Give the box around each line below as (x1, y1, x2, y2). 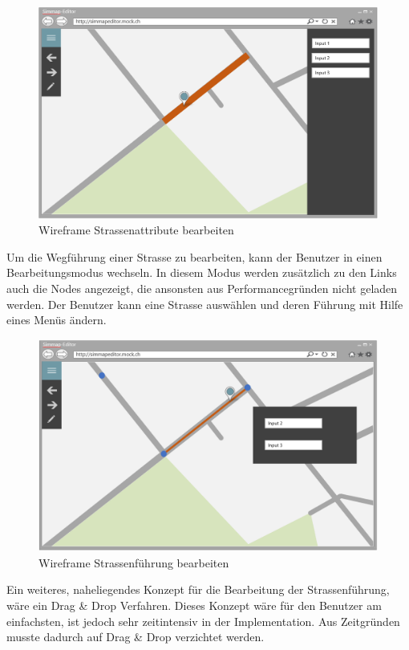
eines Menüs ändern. (6, 311, 107, 328)
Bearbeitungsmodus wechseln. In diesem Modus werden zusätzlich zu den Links (6, 264, 397, 281)
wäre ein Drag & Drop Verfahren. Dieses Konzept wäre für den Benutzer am (6, 597, 382, 614)
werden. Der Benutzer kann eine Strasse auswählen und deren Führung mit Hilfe (6, 295, 403, 312)
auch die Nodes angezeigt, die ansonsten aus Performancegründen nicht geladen (6, 279, 398, 296)
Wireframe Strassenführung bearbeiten (38, 554, 229, 571)
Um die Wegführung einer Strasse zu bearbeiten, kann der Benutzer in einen (6, 248, 383, 265)
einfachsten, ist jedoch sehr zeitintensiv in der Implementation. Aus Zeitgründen (6, 612, 400, 629)
